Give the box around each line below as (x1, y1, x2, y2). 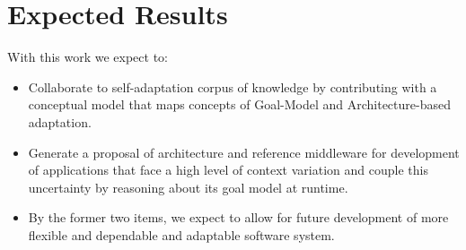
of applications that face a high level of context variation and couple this (28, 160, 428, 179)
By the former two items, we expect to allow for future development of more (28, 208, 449, 227)
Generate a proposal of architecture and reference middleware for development (28, 142, 460, 161)
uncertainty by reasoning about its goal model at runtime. (28, 177, 348, 196)
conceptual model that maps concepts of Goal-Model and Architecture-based (28, 95, 451, 114)
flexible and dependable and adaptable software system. (28, 225, 335, 244)
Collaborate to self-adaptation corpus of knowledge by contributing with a (28, 77, 437, 96)
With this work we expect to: (7, 47, 168, 66)
